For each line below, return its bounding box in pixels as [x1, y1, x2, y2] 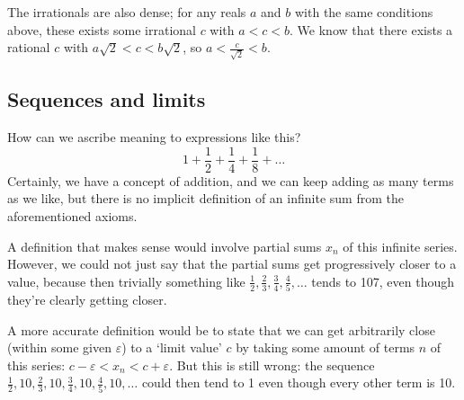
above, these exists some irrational [7, 20, 196, 39]
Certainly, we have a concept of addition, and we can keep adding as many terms [7, 171, 454, 190]
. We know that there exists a [290, 20, 453, 39]
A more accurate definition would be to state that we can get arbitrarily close [7, 320, 435, 339]
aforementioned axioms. [7, 206, 138, 225]
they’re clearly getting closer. [7, 290, 167, 309]
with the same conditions [294, 3, 433, 21]
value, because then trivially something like [7, 271, 245, 290]
